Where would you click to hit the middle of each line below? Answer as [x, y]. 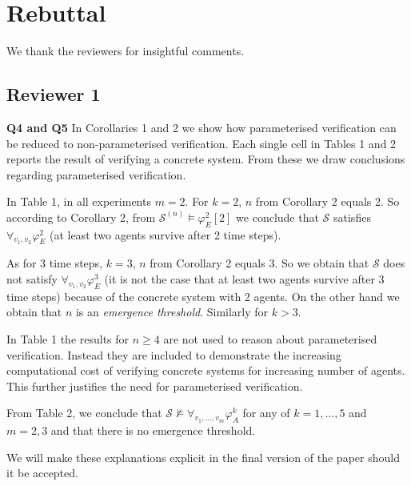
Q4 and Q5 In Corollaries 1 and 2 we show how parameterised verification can [202, 127]
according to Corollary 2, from [81, 217]
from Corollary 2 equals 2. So [327, 201]
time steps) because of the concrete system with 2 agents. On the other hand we [203, 296]
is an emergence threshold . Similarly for [172, 312]
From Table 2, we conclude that [84, 413]
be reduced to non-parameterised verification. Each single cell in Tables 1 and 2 [202, 143]
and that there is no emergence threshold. [153, 430]
